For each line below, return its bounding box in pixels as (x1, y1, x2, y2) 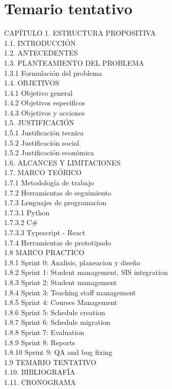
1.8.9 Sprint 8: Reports (4, 337, 75, 347)
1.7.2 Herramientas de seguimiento (4, 187, 111, 198)
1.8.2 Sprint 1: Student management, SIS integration (4, 267, 168, 277)
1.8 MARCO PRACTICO (4, 247, 84, 258)
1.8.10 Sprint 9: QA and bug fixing (4, 347, 112, 357)
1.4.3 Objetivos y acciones (4, 107, 85, 118)
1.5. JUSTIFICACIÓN (4, 117, 75, 128)
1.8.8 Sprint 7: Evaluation (4, 326, 84, 337)
